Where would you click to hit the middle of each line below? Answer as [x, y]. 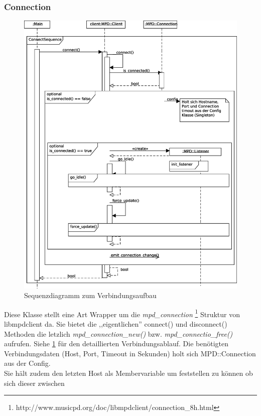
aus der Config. [27, 363]
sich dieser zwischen [34, 383]
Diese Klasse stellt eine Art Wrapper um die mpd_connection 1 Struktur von [122, 313]
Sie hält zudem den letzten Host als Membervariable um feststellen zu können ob [128, 373]
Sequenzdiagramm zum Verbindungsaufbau [90, 295]
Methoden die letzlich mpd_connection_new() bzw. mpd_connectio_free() [118, 333]
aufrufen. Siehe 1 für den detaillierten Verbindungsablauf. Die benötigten [116, 343]
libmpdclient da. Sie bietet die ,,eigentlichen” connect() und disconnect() [116, 324]
